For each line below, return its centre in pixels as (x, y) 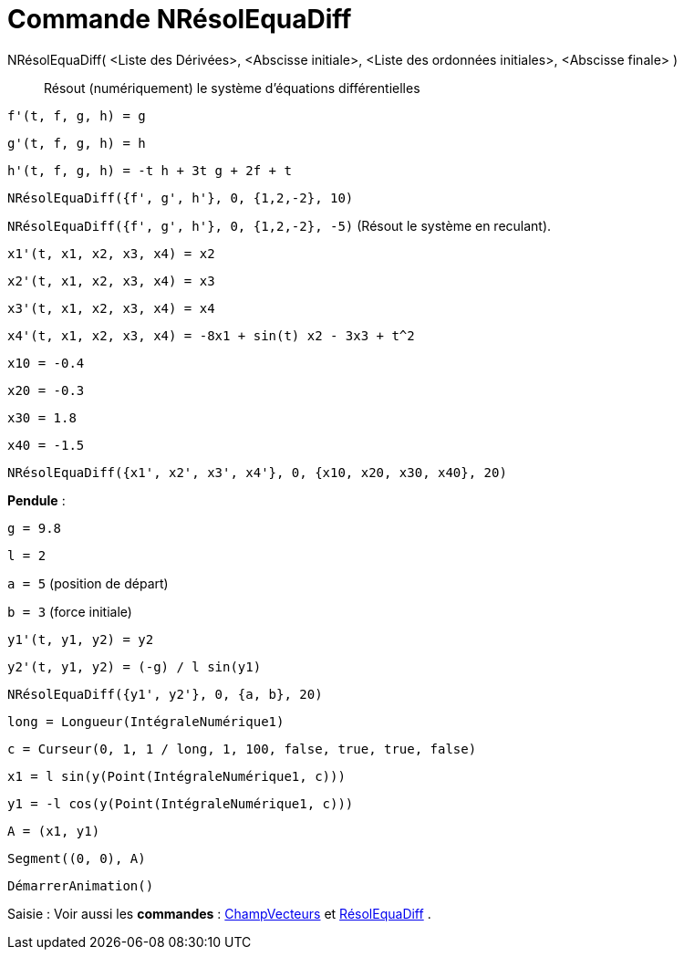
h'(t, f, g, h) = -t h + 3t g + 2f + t (150, 170)
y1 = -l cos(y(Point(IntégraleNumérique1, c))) (181, 803)
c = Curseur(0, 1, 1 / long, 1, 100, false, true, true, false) (242, 749)
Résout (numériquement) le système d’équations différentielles (232, 88)
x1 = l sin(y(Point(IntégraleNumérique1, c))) (176, 776)
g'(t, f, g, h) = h (77, 143)
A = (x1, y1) (54, 831)
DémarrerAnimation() (81, 885)
